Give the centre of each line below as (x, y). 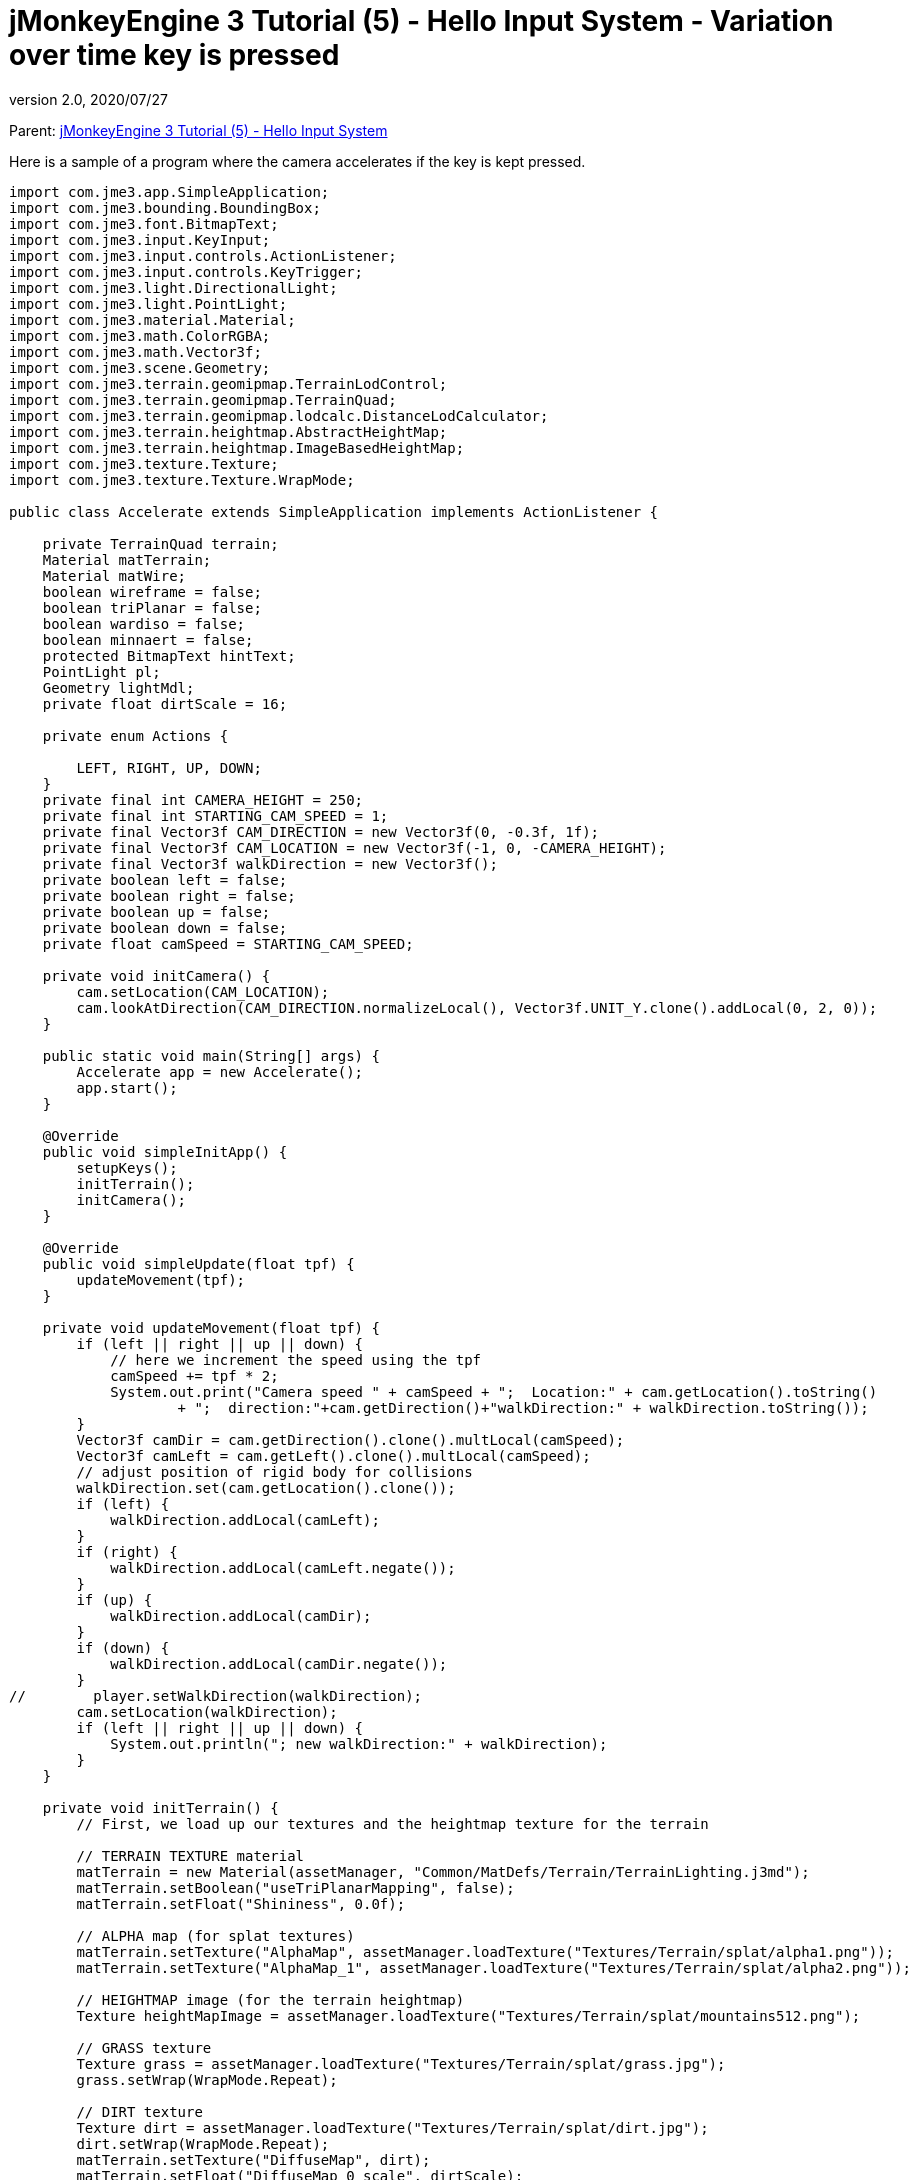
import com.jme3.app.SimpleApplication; (169, 191)
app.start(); (127, 1087)
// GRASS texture (144, 2047)
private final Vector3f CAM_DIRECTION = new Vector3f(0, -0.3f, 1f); (321, 831)
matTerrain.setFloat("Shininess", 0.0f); (241, 1903)
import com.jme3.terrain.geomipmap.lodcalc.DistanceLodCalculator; (279, 415)
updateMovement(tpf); (161, 1279)
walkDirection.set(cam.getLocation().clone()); (266, 1487)
